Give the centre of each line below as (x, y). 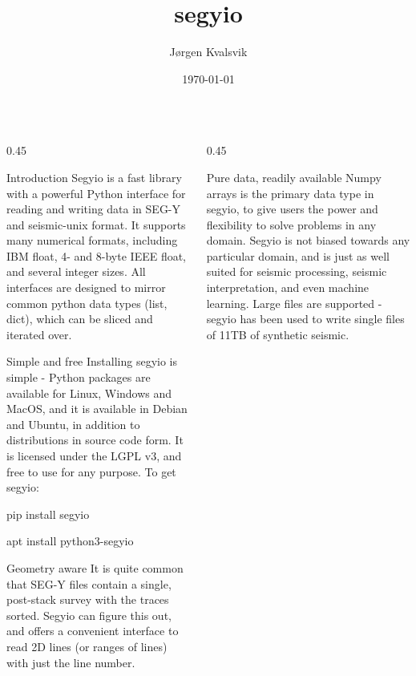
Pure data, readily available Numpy (294, 177)
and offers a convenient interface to (93, 631)
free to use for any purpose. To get (91, 471)
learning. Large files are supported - (294, 303)
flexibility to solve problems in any (291, 224)
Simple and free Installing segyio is (92, 361)
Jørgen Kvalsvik (208, 52)
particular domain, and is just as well (298, 255)
